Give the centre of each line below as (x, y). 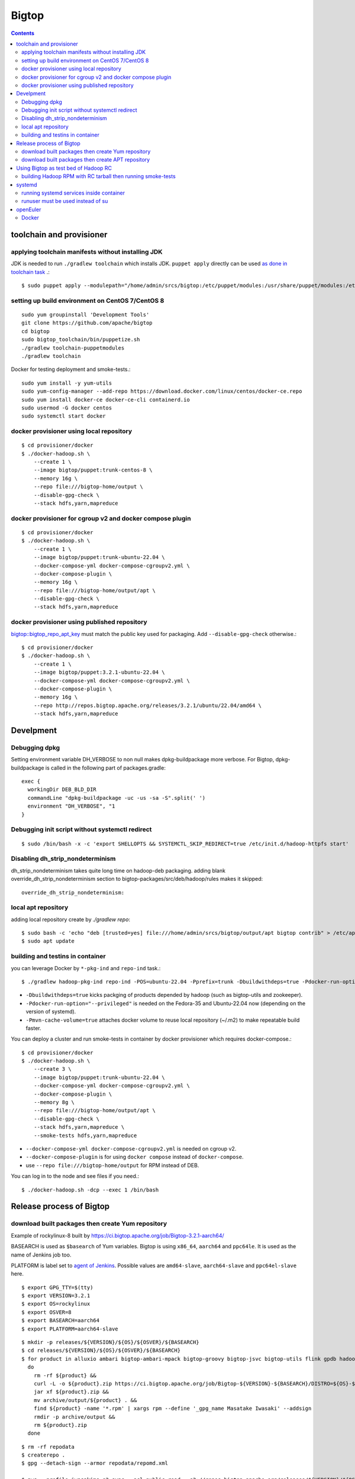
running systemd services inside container (73, 193)
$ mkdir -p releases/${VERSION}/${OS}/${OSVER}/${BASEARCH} (110, 1342)
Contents (23, 33)
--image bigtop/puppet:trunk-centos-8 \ (93, 470)
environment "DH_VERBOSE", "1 (71, 806)
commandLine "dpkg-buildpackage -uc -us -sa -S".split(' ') (117, 798)
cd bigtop (35, 331)
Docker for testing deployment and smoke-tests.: (71, 369)
